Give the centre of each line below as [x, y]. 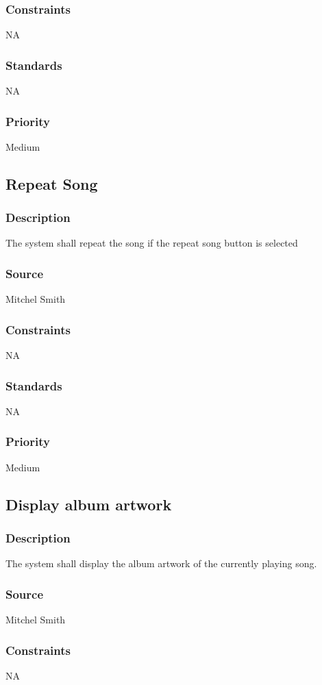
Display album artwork [89, 504]
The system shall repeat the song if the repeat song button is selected [152, 243]
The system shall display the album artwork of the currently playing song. [161, 563]
